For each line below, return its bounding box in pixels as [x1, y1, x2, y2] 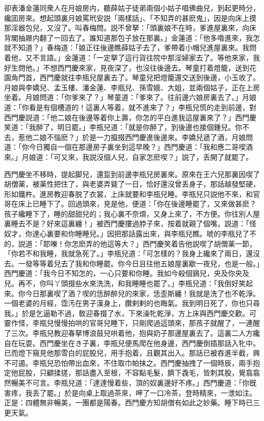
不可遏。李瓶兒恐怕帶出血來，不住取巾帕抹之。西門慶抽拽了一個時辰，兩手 [4, 357, 253, 368]
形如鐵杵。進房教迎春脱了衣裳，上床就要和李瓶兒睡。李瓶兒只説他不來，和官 [4, 188, 260, 199]
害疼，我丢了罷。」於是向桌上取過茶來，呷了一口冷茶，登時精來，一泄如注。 [4, 387, 256, 398]
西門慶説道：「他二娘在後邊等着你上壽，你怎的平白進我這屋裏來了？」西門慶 [4, 112, 256, 122]
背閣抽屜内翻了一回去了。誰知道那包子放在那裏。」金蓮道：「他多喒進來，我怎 [4, 32, 260, 43]
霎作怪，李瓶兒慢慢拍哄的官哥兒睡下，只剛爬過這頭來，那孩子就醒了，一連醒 [4, 318, 260, 328]
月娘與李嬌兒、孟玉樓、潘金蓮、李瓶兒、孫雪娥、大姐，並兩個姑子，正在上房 [4, 82, 260, 92]
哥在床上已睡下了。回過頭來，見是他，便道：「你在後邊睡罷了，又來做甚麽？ [4, 198, 256, 209]
